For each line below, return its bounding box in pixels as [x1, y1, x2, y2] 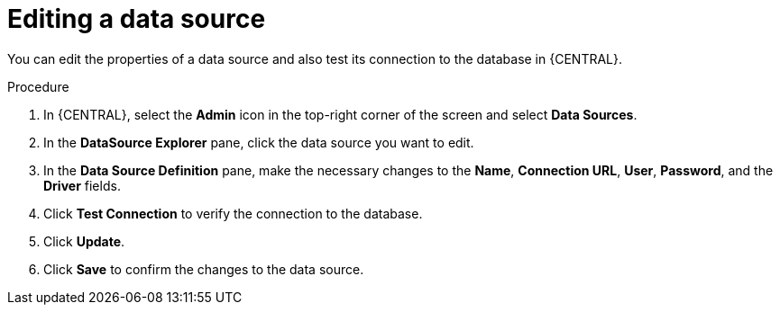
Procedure [7, 78, 69, 94]
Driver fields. [43, 177, 121, 193]
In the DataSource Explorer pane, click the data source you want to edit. [43, 134, 474, 150]
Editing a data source [7, 4, 266, 34]
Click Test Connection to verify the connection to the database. [43, 205, 423, 221]
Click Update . [43, 233, 125, 249]
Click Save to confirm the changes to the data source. [43, 261, 364, 277]
